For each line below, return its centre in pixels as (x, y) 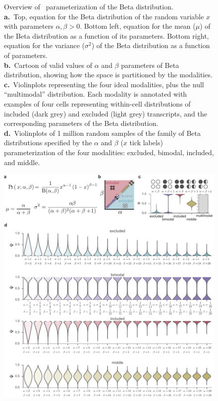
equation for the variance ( (45, 45)
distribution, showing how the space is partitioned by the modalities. (108, 75)
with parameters (29, 26)
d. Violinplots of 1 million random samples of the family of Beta (102, 133)
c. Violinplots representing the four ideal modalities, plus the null (104, 84)
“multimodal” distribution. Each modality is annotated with (96, 94)
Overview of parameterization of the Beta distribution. (89, 6)
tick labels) (146, 143)
